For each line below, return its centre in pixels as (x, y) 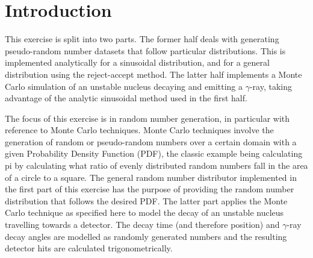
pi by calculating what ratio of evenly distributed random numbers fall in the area (156, 165)
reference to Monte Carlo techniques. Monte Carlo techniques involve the (139, 130)
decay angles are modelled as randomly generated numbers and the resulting (146, 236)
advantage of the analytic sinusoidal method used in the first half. (126, 98)
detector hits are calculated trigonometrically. (89, 248)
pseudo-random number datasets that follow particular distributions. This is (145, 50)
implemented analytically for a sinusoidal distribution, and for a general (137, 62)
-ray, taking (271, 86)
